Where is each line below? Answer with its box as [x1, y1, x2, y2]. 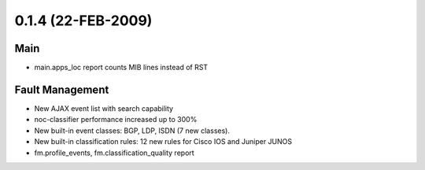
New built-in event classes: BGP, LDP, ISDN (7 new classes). [34, 126, 230, 135]
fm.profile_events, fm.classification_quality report [34, 148, 194, 157]
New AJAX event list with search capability [34, 103, 173, 113]
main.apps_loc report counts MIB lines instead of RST [34, 63, 209, 72]
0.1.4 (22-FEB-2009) [14, 12, 153, 29]
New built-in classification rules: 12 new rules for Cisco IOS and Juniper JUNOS [34, 137, 293, 146]
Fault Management [14, 83, 109, 96]
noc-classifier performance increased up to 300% [34, 115, 198, 124]
